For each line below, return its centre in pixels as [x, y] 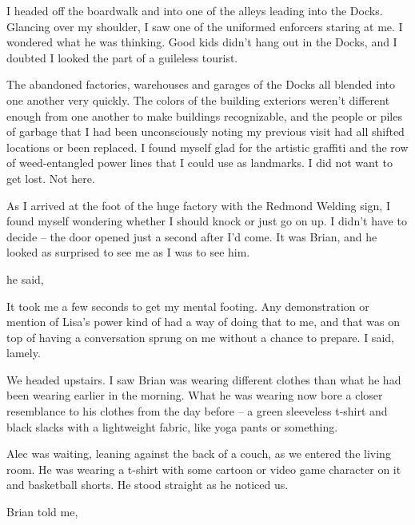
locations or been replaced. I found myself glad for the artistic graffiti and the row [207, 147]
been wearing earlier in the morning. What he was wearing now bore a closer [195, 395]
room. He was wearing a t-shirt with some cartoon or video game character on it [204, 469]
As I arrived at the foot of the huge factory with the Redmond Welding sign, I [198, 205]
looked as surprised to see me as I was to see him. [128, 252]
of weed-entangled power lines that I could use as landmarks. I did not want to [200, 163]
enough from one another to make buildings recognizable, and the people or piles [204, 115]
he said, [25, 278]
